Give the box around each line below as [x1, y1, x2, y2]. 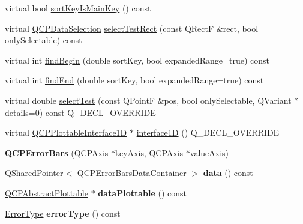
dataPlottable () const [98, 186, 187, 199]
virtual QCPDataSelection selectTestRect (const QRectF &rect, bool [5, 22, 259, 34]
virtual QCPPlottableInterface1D [5, 126, 127, 139]
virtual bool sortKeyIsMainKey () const [5, 2, 151, 14]
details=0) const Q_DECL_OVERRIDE [5, 106, 156, 118]
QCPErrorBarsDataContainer [77, 166, 187, 179]
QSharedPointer [5, 166, 64, 179]
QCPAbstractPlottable [5, 186, 88, 199]
